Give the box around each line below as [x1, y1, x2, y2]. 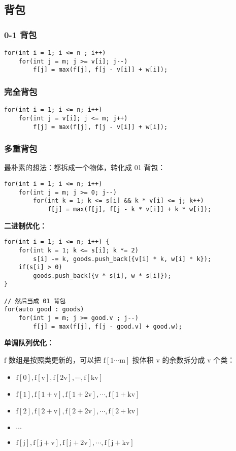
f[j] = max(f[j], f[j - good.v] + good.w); [33, 323, 182, 330]
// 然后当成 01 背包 [4, 297, 66, 305]
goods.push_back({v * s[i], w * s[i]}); [33, 272, 172, 279]
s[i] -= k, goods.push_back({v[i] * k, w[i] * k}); [33, 255, 212, 263]
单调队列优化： [4, 337, 54, 348]
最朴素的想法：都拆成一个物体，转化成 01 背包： [4, 162, 165, 173]
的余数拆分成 [162, 355, 205, 365]
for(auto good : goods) [4, 306, 84, 313]
